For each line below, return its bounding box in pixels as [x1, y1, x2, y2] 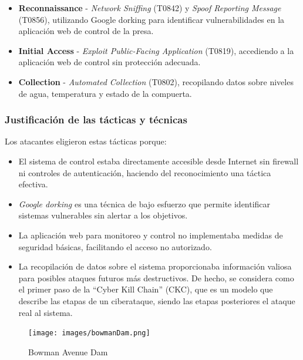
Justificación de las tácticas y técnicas [5, 112, 187, 127]
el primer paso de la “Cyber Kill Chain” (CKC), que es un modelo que [18, 283, 273, 295]
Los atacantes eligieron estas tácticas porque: [5, 135, 167, 147]
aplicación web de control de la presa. [18, 25, 154, 37]
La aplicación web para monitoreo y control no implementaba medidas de [18, 228, 283, 241]
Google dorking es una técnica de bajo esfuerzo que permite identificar [18, 197, 271, 210]
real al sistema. [18, 306, 73, 318]
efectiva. [18, 178, 48, 190]
